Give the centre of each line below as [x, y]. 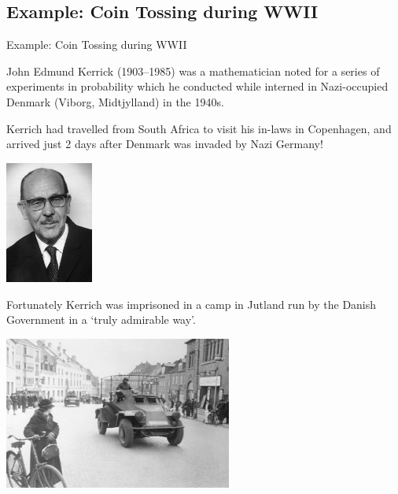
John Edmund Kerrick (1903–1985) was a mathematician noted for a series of [193, 71]
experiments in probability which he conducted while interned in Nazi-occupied [197, 86]
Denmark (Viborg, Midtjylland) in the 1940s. [115, 101]
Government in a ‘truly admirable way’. [101, 319]
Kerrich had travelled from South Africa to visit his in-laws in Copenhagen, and [199, 128]
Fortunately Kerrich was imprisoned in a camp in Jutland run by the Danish [192, 304]
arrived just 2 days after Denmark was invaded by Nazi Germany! [165, 144]
